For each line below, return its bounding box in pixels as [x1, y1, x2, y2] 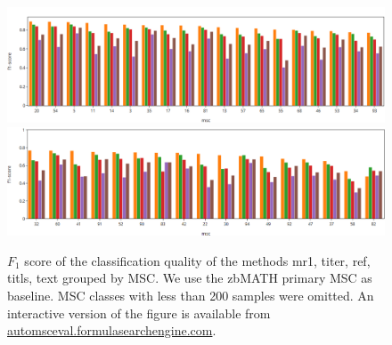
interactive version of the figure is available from [7, 303, 271, 322]
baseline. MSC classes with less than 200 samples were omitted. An [7, 286, 374, 305]
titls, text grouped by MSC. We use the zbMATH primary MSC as [7, 269, 372, 287]
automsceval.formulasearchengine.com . [7, 321, 216, 340]
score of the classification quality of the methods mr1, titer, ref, [24, 251, 371, 269]
